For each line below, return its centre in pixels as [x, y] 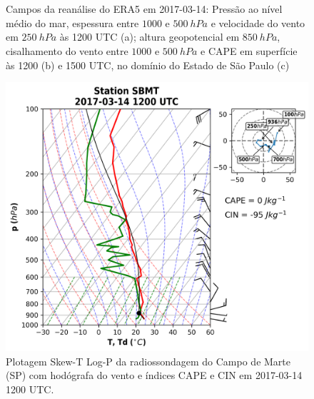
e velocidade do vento [258, 22]
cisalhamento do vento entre [67, 50]
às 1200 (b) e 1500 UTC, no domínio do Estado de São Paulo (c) [148, 65]
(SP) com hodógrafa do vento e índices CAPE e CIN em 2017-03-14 [154, 375]
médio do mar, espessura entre [72, 22]
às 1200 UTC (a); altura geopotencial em [150, 37]
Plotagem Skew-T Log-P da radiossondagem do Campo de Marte [148, 361]
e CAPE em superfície [249, 50]
